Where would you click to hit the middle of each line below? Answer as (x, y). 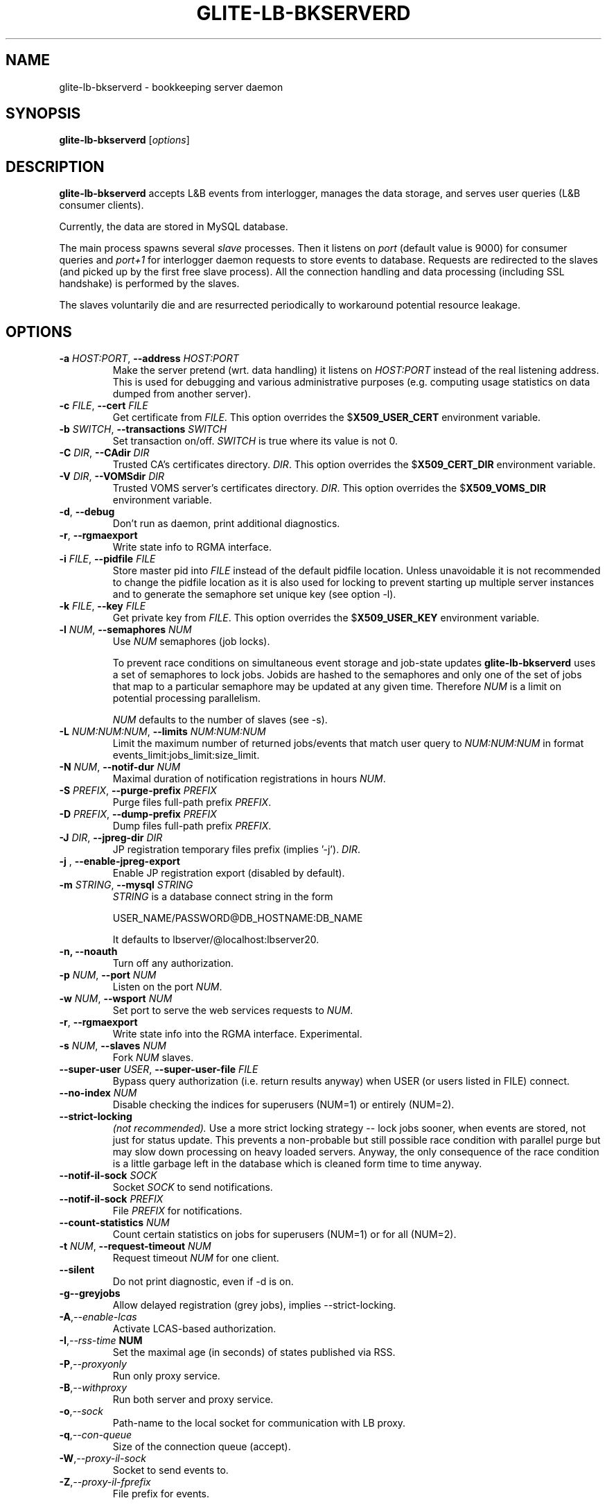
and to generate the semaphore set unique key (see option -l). (254, 594)
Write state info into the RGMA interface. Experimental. (237, 1034)
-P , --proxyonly (93, 1364)
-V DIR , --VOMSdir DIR (112, 476)
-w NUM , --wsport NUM (116, 999)
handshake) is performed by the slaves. (149, 284)
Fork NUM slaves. (153, 1058)
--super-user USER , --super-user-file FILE (159, 1069)
